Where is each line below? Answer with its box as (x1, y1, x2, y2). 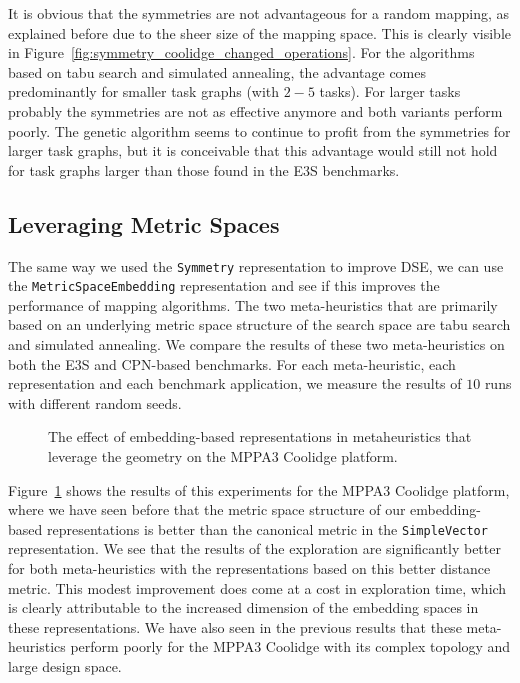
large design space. (8, 656, 122, 677)
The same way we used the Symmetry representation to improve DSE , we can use (8, 255, 504, 276)
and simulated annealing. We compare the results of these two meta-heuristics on (8, 334, 505, 355)
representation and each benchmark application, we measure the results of (8, 373, 462, 394)
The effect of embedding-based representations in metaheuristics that (48, 426, 472, 447)
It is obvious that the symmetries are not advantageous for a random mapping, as (8, 3, 510, 23)
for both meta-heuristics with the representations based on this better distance (8, 558, 491, 579)
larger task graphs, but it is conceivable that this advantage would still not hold (8, 140, 498, 161)
